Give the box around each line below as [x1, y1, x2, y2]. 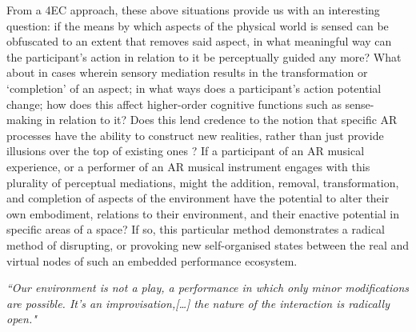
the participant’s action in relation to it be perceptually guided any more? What [6, 48, 402, 65]
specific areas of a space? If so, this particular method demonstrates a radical [6, 221, 385, 238]
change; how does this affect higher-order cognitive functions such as [6, 95, 342, 112]
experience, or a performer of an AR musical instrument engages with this [6, 158, 370, 174]
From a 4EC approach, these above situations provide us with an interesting [6, 2, 380, 18]
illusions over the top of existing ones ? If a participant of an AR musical [6, 142, 365, 159]
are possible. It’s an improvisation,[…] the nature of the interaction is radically [6, 294, 390, 311]
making [6, 111, 42, 128]
